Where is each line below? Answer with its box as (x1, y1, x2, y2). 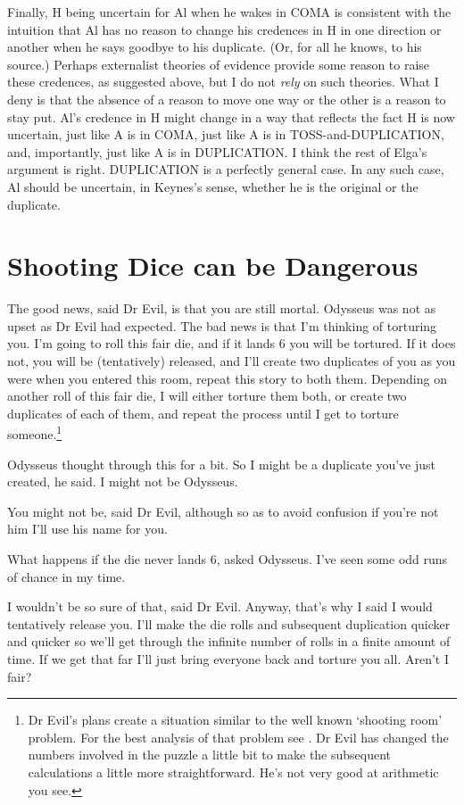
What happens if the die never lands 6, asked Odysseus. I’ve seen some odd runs (7, 550, 448, 568)
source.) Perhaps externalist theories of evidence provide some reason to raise (7, 54, 430, 73)
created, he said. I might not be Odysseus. (7, 472, 238, 491)
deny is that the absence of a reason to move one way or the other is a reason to (7, 89, 446, 108)
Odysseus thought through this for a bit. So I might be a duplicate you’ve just (7, 454, 436, 473)
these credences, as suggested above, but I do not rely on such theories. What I (7, 72, 439, 91)
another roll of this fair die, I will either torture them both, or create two (7, 386, 407, 405)
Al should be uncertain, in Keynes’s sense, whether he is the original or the (7, 177, 418, 195)
